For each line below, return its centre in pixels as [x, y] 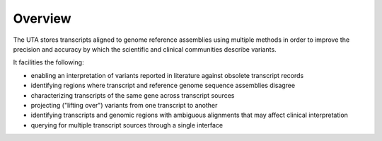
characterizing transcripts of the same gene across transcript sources [133, 95]
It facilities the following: [48, 62]
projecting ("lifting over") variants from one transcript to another [124, 105]
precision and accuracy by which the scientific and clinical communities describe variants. [145, 49]
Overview [42, 18]
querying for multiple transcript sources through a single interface [127, 125]
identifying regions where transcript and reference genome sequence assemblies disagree [163, 86]
